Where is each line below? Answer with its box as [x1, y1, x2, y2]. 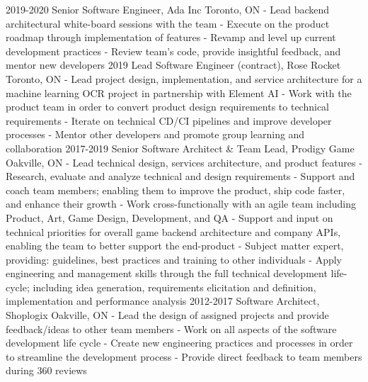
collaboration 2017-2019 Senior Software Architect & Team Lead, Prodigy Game [6, 140, 355, 155]
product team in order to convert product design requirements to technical [6, 99, 329, 114]
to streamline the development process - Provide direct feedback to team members [6, 349, 362, 364]
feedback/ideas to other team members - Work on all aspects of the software [6, 321, 337, 336]
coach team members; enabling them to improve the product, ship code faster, [6, 182, 345, 197]
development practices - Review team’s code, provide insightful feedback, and [6, 43, 341, 58]
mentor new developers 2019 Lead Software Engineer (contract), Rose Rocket [6, 57, 341, 72]
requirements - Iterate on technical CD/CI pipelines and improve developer [6, 113, 332, 128]
